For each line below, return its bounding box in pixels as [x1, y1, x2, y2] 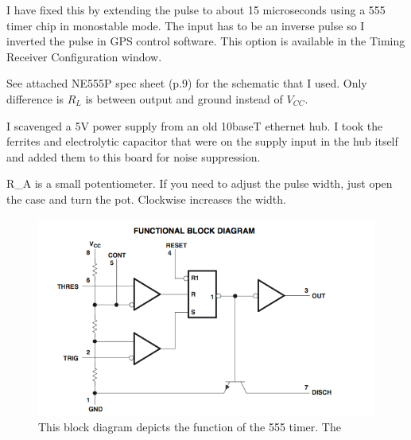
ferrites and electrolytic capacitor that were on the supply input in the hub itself [6, 133, 398, 150]
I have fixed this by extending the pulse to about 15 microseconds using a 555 [6, 2, 386, 18]
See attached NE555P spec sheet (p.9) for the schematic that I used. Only [6, 75, 367, 92]
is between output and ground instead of [85, 90, 283, 107]
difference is [6, 90, 64, 107]
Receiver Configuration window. [6, 48, 162, 64]
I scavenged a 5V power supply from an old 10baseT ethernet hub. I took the [6, 117, 383, 134]
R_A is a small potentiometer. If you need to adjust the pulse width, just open [6, 175, 393, 192]
